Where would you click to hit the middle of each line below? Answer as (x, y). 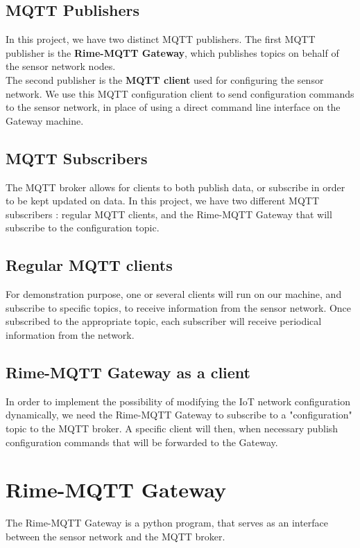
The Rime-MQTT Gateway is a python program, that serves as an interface (167, 523)
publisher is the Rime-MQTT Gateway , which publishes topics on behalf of (172, 52)
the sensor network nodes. (61, 66)
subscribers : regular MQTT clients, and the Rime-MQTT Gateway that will (169, 214)
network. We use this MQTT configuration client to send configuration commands (180, 93)
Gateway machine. (45, 120)
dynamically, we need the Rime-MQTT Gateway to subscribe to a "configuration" (179, 415)
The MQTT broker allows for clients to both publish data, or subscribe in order (175, 187)
